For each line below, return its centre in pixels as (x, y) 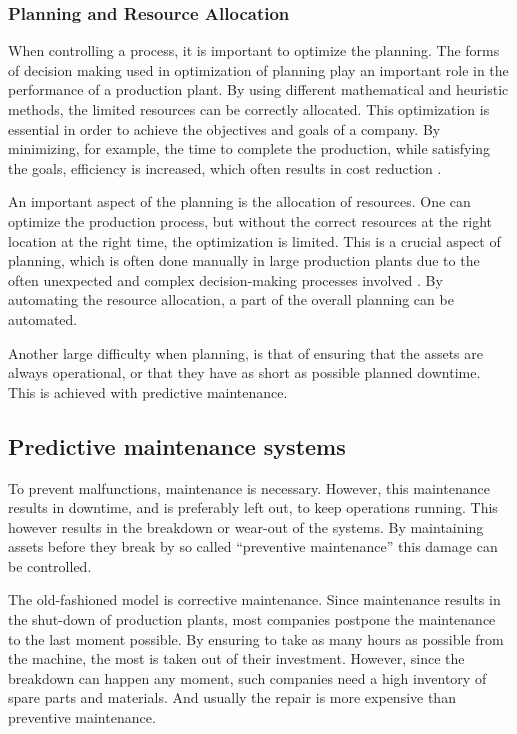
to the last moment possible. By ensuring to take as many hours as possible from (256, 638)
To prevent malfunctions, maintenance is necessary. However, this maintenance (249, 487)
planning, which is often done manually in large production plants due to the (244, 260)
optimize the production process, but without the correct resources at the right (250, 220)
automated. (43, 318)
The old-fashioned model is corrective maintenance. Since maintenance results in (254, 599)
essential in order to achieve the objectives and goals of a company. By (224, 128)
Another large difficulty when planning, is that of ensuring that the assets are (246, 352)
